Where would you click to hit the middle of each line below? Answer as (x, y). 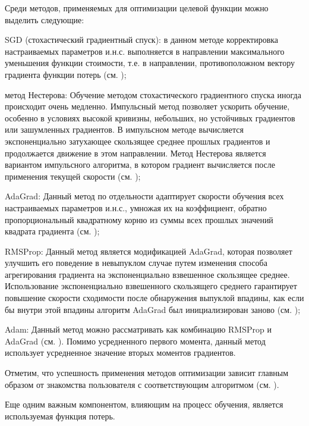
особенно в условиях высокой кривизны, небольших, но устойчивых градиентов (150, 118)
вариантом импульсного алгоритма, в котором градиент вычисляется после (140, 165)
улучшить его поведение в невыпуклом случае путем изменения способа (136, 263)
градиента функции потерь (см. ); (66, 74)
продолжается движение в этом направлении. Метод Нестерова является (135, 153)
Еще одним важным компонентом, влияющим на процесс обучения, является (144, 404)
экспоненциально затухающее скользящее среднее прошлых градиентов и (138, 141)
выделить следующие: (45, 19)
